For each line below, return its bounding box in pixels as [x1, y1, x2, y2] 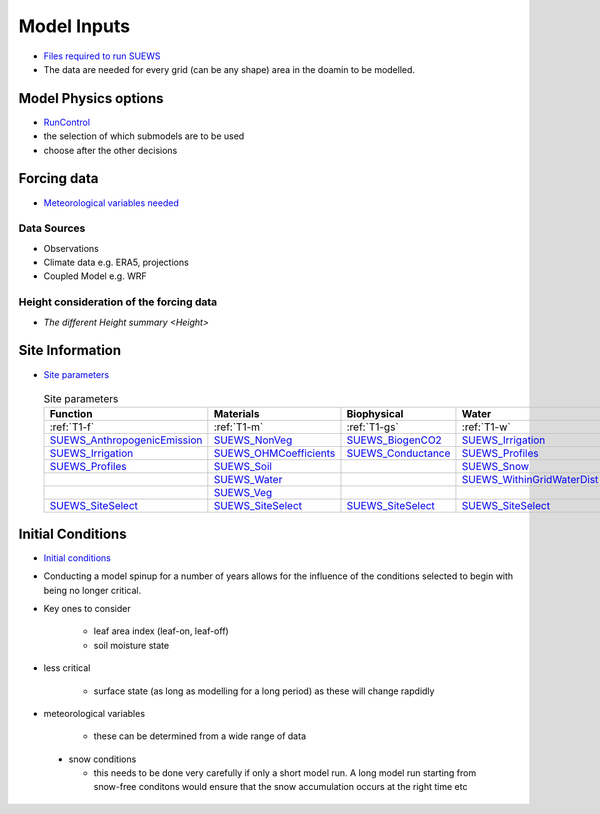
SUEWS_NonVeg [213, 433, 293, 447]
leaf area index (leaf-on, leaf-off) [93, 625, 229, 637]
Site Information [18, 342, 122, 359]
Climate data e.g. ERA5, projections [43, 256, 189, 269]
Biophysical [346, 407, 404, 421]
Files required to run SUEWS [43, 50, 161, 62]
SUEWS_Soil [213, 460, 272, 474]
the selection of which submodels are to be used [43, 130, 245, 142]
